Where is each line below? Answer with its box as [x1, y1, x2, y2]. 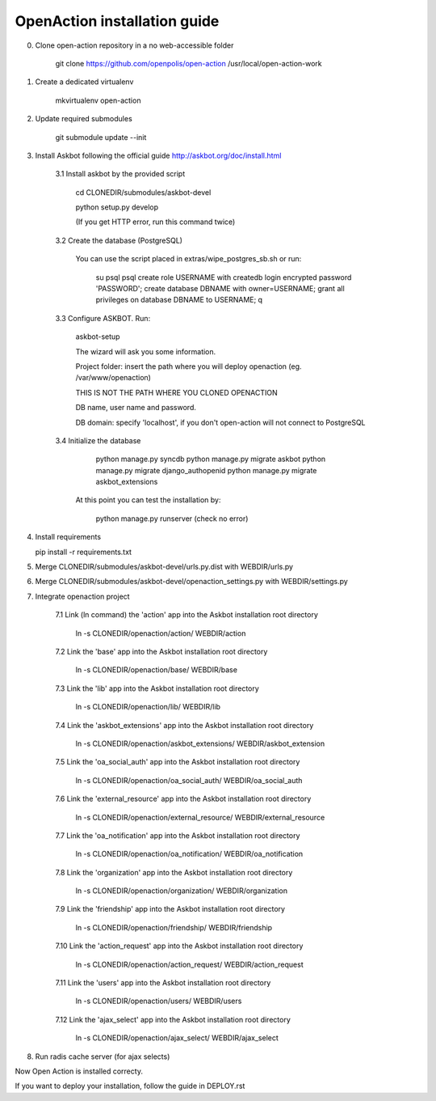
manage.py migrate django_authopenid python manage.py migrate [95, 465, 317, 475]
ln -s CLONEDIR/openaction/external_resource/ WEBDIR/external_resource [75, 812, 325, 822]
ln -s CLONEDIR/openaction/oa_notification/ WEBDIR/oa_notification [75, 849, 304, 859]
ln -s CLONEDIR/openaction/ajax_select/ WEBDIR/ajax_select [75, 1033, 279, 1043]
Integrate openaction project [35, 591, 130, 601]
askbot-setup [75, 332, 120, 341]
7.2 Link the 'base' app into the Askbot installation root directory [55, 647, 268, 656]
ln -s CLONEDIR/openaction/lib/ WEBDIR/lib [75, 702, 221, 712]
